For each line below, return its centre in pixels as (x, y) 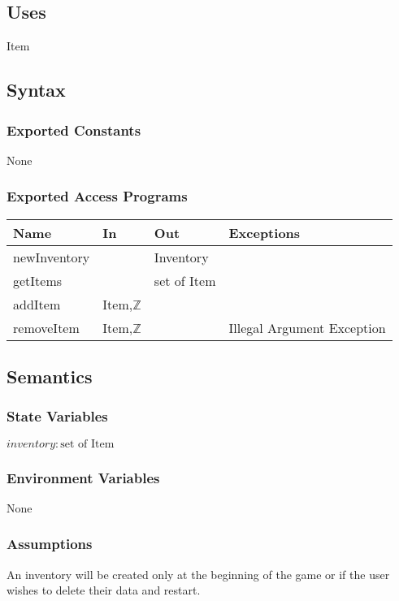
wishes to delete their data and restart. (104, 590)
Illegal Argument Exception (307, 327)
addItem (37, 304)
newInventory (52, 257)
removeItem (46, 327)
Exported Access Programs (97, 196)
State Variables (57, 416)
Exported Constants (74, 130)
